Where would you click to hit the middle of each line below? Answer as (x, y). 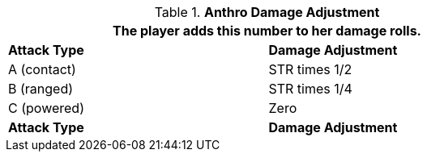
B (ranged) (41, 89)
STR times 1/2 (310, 69)
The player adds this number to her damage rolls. (267, 31)
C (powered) (46, 108)
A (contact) (42, 69)
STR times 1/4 (310, 89)
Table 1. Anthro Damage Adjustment (267, 12)
